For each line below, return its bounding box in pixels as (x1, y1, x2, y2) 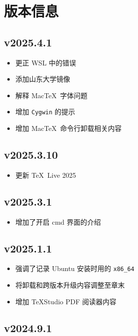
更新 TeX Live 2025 (15, 169, 76, 180)
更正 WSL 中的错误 (15, 57, 77, 67)
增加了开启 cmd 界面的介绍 (15, 216, 101, 227)
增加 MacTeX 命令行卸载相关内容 (15, 123, 122, 133)
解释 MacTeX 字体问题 (15, 90, 88, 100)
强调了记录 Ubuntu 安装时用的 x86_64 (15, 263, 135, 273)
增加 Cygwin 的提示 (15, 106, 76, 117)
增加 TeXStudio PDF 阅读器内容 (15, 296, 117, 306)
